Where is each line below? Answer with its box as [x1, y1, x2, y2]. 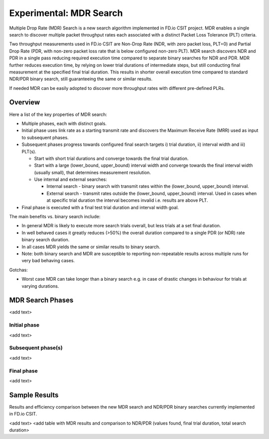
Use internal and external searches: [34, 176, 107, 182]
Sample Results [9, 391, 59, 399]
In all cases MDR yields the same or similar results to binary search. [21, 244, 160, 250]
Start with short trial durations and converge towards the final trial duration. [34, 155, 189, 161]
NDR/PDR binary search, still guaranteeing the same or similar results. [9, 76, 153, 82]
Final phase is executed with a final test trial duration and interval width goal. [21, 204, 179, 210]
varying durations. [21, 283, 59, 289]
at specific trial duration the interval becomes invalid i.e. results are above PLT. [46, 197, 208, 203]
